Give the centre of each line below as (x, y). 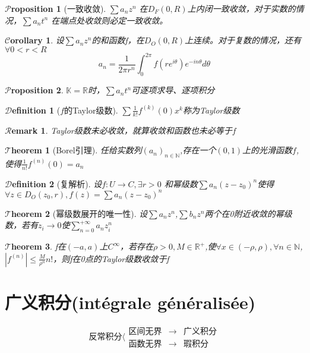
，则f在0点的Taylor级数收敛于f (111, 258)
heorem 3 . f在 (38, 246)
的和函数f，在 (118, 40)
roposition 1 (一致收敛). (58, 8)
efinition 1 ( (36, 110)
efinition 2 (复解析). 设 (57, 183)
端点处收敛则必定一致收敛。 (114, 20)
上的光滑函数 (268, 150)
